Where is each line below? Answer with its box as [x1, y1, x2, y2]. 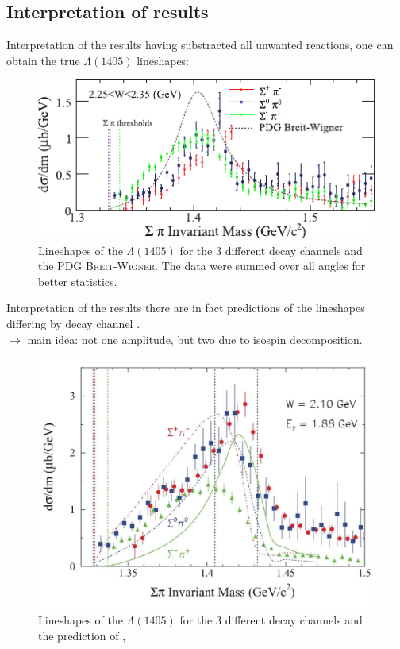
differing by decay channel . [6, 315, 140, 331]
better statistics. [38, 272, 117, 289]
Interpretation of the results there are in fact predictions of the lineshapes [6, 299, 365, 316]
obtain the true [6, 52, 80, 68]
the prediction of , [38, 627, 126, 643]
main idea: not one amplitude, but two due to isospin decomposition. [27, 330, 363, 347]
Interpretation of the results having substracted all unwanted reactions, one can [6, 37, 394, 53]
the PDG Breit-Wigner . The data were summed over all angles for [38, 257, 366, 274]
